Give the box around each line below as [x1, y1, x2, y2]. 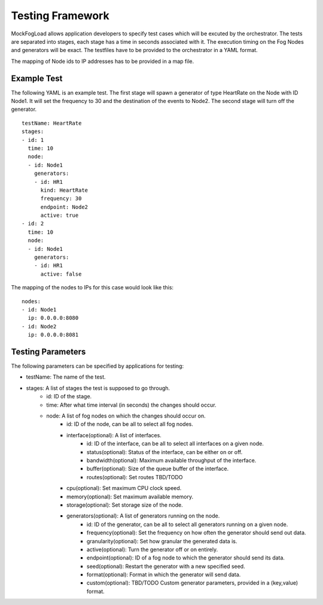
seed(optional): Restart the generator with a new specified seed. [87, 562, 245, 570]
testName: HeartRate [22, 120, 82, 126]
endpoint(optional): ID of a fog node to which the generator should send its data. [87, 554, 285, 561]
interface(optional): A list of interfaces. [66, 431, 161, 438]
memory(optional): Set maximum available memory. [66, 493, 194, 500]
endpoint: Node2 [40, 204, 89, 210]
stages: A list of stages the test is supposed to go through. [26, 384, 170, 392]
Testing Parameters [11, 346, 86, 356]
